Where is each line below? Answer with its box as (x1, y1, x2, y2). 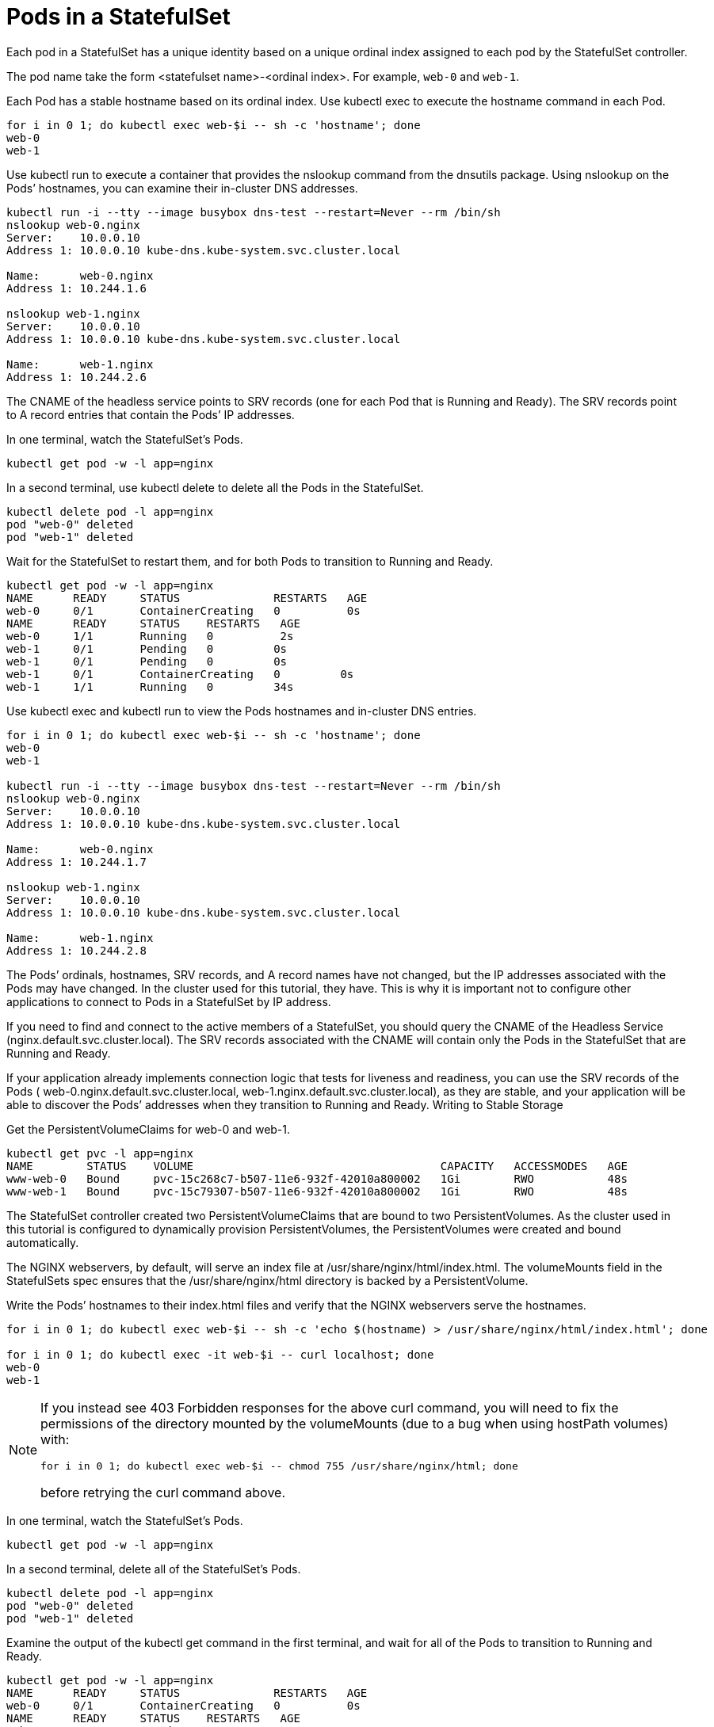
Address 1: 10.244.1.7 (6, 855, 147, 868)
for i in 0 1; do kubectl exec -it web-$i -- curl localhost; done (6, 1348, 434, 1361)
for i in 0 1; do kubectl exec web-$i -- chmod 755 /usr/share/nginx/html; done (40, 1459, 518, 1472)
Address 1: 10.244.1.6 (6, 281, 147, 295)
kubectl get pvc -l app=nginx (6, 1146, 194, 1160)
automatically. (6, 1235, 79, 1249)
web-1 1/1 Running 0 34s (6, 680, 294, 693)
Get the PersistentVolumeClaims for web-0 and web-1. (6, 1122, 291, 1136)
